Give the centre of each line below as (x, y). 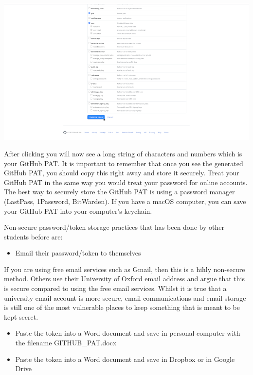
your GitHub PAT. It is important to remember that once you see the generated (124, 163)
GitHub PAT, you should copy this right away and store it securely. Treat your (122, 173)
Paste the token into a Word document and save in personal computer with (128, 333)
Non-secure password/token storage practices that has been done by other (114, 227)
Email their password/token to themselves (78, 253)
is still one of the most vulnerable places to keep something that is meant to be (122, 307)
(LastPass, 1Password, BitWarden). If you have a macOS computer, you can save (125, 201)
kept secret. (21, 316)
